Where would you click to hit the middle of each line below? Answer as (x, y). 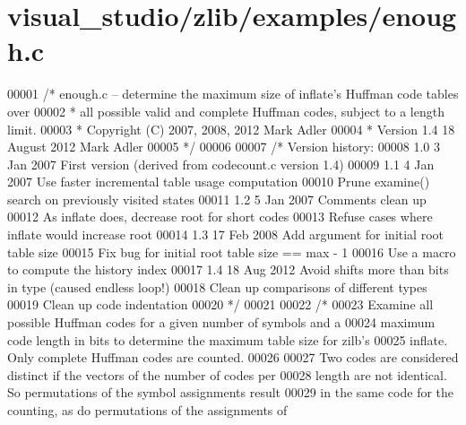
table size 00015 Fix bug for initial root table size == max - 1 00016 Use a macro (232, 252)
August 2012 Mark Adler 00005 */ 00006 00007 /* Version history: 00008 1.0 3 (224, 147)
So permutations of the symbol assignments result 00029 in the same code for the (231, 392)
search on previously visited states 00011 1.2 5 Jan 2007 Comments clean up (217, 199)
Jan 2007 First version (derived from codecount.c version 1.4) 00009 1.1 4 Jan (221, 164)
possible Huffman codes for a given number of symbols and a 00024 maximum (221, 322)
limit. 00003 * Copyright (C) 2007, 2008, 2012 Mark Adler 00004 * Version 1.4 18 (231, 129)
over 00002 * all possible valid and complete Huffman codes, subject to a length (226, 111)
